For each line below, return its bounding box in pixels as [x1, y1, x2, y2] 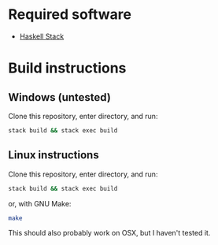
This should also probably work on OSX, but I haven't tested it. [8, 228, 211, 238]
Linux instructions [8, 148, 100, 162]
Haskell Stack [19, 32, 65, 41]
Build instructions [8, 59, 127, 77]
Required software [8, 6, 132, 24]
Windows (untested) [8, 91, 112, 104]
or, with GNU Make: [8, 199, 72, 208]
